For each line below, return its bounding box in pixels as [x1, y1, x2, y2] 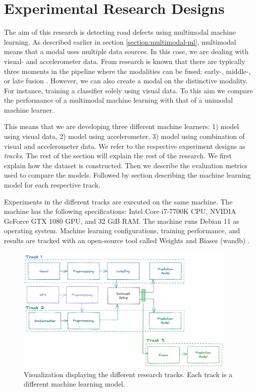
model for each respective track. [4, 180, 101, 190]
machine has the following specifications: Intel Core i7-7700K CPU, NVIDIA [4, 206, 236, 216]
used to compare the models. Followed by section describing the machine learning [4, 170, 251, 180]
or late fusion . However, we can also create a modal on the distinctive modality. [4, 75, 248, 86]
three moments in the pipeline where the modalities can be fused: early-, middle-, [4, 65, 251, 76]
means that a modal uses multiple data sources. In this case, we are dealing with [4, 46, 249, 57]
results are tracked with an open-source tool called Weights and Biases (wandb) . [4, 235, 250, 245]
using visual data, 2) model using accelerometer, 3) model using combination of [4, 131, 245, 141]
